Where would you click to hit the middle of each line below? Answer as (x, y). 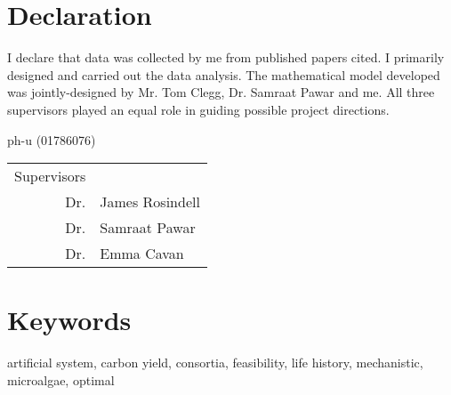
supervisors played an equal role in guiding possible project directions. (198, 109)
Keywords (69, 320)
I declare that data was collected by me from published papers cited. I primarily (226, 57)
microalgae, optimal (61, 379)
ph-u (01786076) (52, 139)
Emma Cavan (142, 254)
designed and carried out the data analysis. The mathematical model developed (224, 74)
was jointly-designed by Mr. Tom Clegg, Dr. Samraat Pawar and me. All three (221, 92)
